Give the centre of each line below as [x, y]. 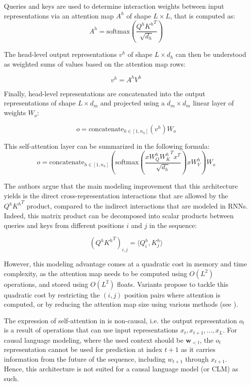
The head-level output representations [60, 54]
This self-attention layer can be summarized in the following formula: [107, 146]
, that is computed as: [203, 15]
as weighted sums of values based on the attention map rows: [95, 63]
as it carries [198, 349]
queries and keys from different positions [64, 225]
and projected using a [133, 103]
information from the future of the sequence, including [85, 359]
